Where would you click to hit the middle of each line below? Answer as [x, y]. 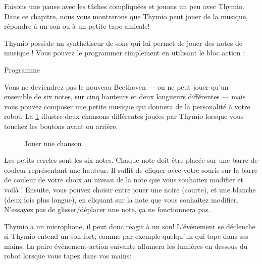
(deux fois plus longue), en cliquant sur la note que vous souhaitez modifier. [121, 199]
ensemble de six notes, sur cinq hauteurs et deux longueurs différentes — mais [125, 96]
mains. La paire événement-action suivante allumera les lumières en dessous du [126, 246]
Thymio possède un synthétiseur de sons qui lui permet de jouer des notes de [123, 43]
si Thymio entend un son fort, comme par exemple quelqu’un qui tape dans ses [126, 236]
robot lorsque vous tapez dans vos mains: [68, 256]
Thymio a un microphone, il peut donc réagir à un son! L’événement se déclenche [130, 226]
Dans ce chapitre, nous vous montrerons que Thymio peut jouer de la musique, [126, 16]
